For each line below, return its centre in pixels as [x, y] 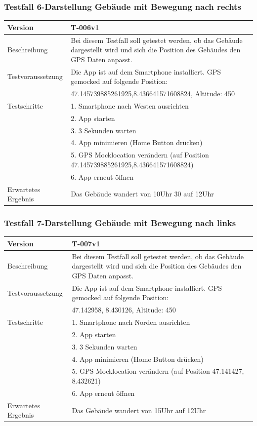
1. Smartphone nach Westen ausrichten [130, 105]
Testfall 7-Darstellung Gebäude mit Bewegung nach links [120, 223]
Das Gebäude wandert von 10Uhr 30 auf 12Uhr [142, 194]
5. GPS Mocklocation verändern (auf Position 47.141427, [158, 371]
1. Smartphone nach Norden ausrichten [131, 322]
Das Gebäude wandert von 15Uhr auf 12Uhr [139, 410]
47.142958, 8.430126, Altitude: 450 [124, 310]
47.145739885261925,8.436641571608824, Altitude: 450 [153, 94]
